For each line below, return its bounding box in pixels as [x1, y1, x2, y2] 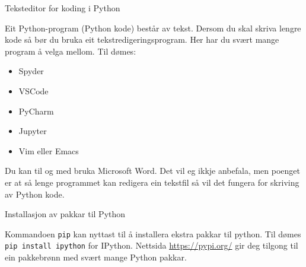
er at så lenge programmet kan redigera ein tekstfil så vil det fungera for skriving [5, 176, 299, 188]
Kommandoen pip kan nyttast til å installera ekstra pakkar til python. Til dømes [5, 227, 301, 240]
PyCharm [18, 104, 54, 117]
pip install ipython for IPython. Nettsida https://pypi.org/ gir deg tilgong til [5, 239, 298, 252]
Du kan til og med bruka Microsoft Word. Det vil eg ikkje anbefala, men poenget [5, 164, 301, 177]
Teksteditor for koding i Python [5, 2, 120, 14]
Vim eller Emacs [18, 144, 79, 157]
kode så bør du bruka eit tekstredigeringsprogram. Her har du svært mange [5, 33, 279, 46]
